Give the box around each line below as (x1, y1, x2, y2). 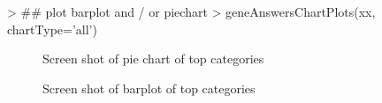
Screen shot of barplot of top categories (42, 78, 256, 97)
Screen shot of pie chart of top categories (42, 49, 264, 68)
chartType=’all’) (7, 19, 97, 38)
